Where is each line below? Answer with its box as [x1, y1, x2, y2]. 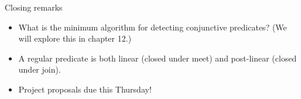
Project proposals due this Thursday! [18, 83, 152, 95]
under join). [18, 63, 61, 76]
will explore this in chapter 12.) [18, 32, 132, 45]
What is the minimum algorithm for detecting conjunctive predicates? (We [18, 21, 287, 33]
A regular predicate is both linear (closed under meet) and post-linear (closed [18, 52, 297, 64]
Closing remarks [5, 1, 63, 13]
